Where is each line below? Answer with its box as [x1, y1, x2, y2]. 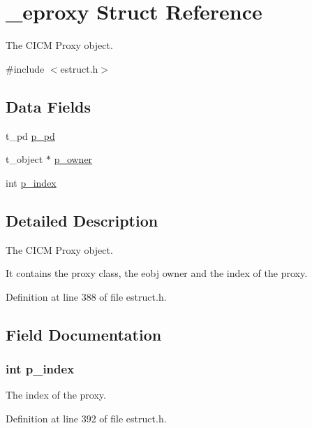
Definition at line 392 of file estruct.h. [6, 411, 167, 425]
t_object [6, 152, 43, 166]
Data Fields [6, 95, 91, 117]
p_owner [54, 152, 93, 166]
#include [6, 61, 45, 76]
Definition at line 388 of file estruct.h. [6, 289, 167, 304]
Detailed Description [6, 209, 158, 231]
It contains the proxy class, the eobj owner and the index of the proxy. [6, 266, 308, 280]
